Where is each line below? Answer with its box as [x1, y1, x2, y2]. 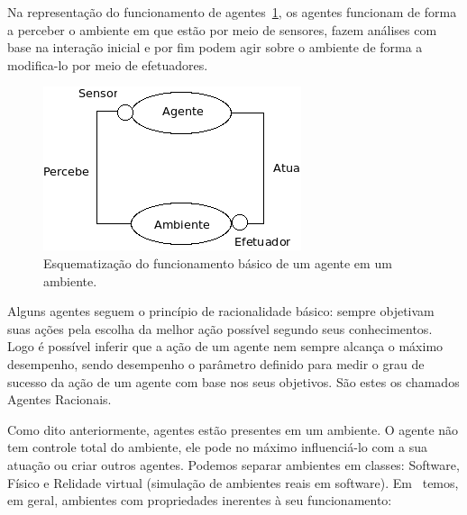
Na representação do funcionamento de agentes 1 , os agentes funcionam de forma [7, 3, 457, 21]
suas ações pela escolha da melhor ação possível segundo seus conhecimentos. [7, 319, 433, 338]
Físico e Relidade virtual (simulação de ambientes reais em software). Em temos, [7, 473, 459, 492]
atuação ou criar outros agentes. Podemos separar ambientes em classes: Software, [7, 455, 460, 474]
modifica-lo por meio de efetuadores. [7, 55, 208, 74]
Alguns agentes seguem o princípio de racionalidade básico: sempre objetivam [7, 302, 435, 321]
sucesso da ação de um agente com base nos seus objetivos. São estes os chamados [7, 372, 460, 391]
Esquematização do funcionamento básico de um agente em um [43, 253, 392, 272]
